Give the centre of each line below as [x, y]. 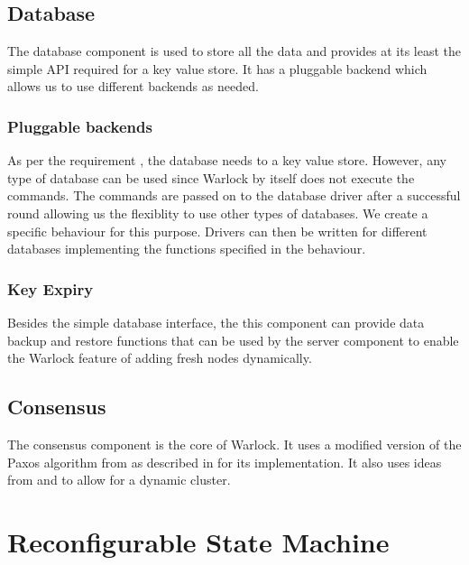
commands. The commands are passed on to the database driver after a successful [234, 195]
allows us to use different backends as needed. [133, 86]
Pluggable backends [80, 126]
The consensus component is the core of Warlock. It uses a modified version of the [234, 444]
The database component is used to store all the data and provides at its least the [234, 51]
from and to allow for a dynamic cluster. [119, 480]
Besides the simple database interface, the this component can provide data [216, 322]
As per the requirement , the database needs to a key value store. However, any [227, 160]
